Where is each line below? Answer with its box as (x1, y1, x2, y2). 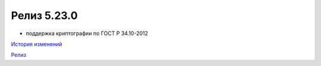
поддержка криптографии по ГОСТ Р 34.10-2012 (26, 30, 149, 37)
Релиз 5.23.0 (11, 9, 78, 22)
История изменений (11, 40, 62, 48)
